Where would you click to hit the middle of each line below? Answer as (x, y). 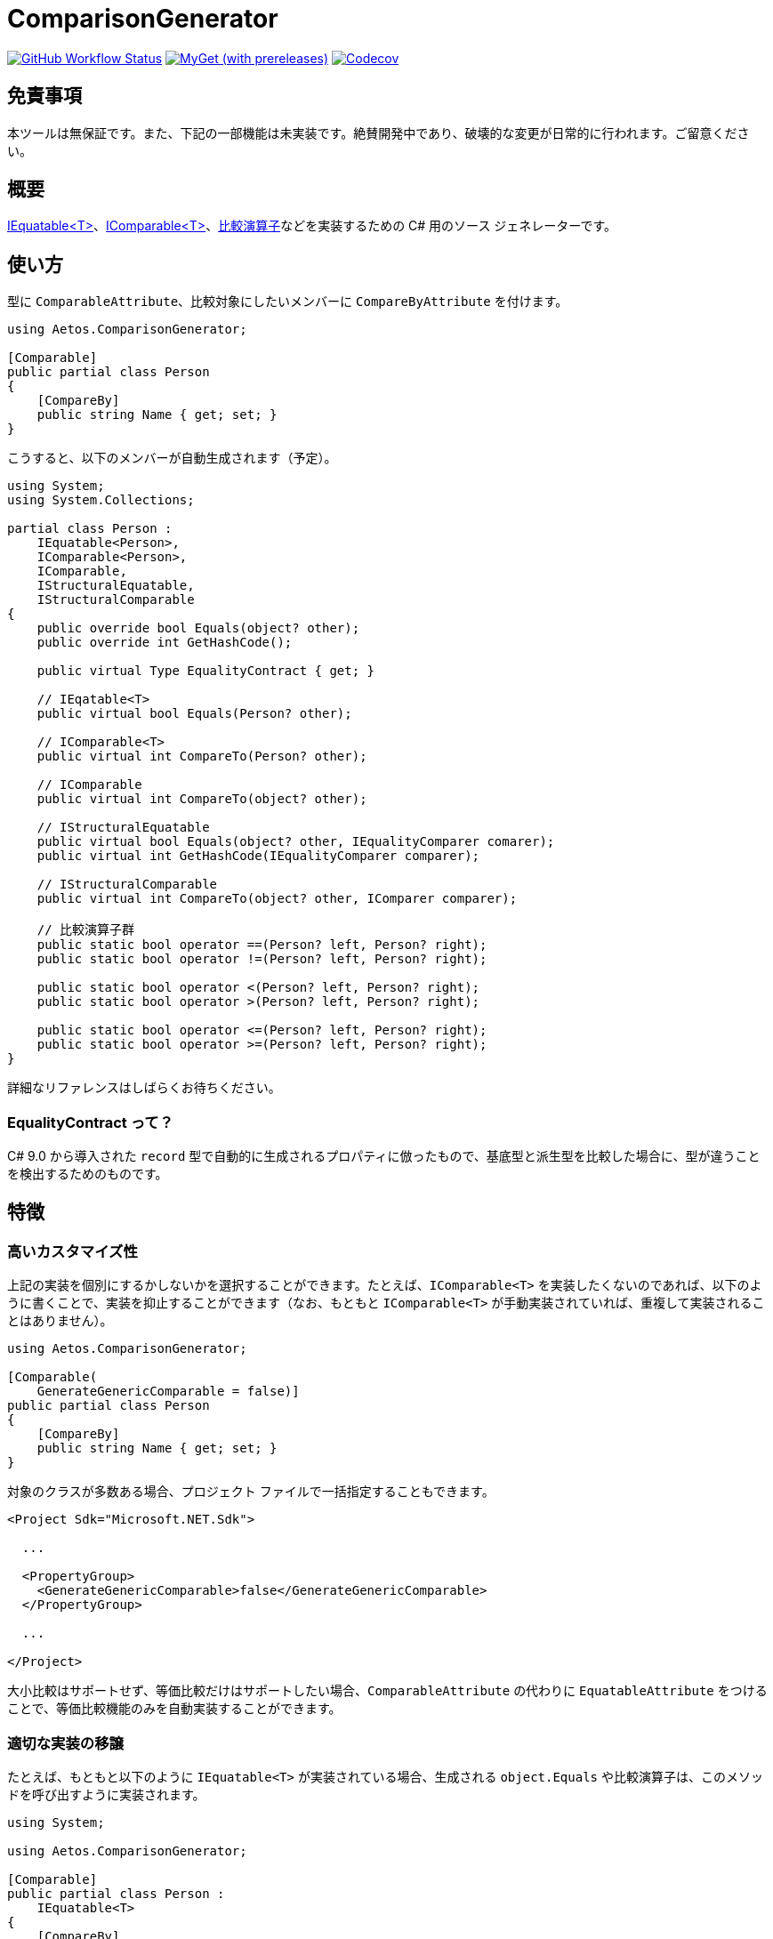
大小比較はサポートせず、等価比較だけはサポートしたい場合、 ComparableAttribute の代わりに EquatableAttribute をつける (387, 1691)
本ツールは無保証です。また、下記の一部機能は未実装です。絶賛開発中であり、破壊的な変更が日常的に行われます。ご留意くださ (378, 133)
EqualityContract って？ (90, 1122)
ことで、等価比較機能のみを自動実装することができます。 (174, 1709)
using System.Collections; (101, 500)
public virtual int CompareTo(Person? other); (202, 756)
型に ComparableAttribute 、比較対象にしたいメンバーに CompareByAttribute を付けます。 (288, 302)
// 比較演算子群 (86, 930)
